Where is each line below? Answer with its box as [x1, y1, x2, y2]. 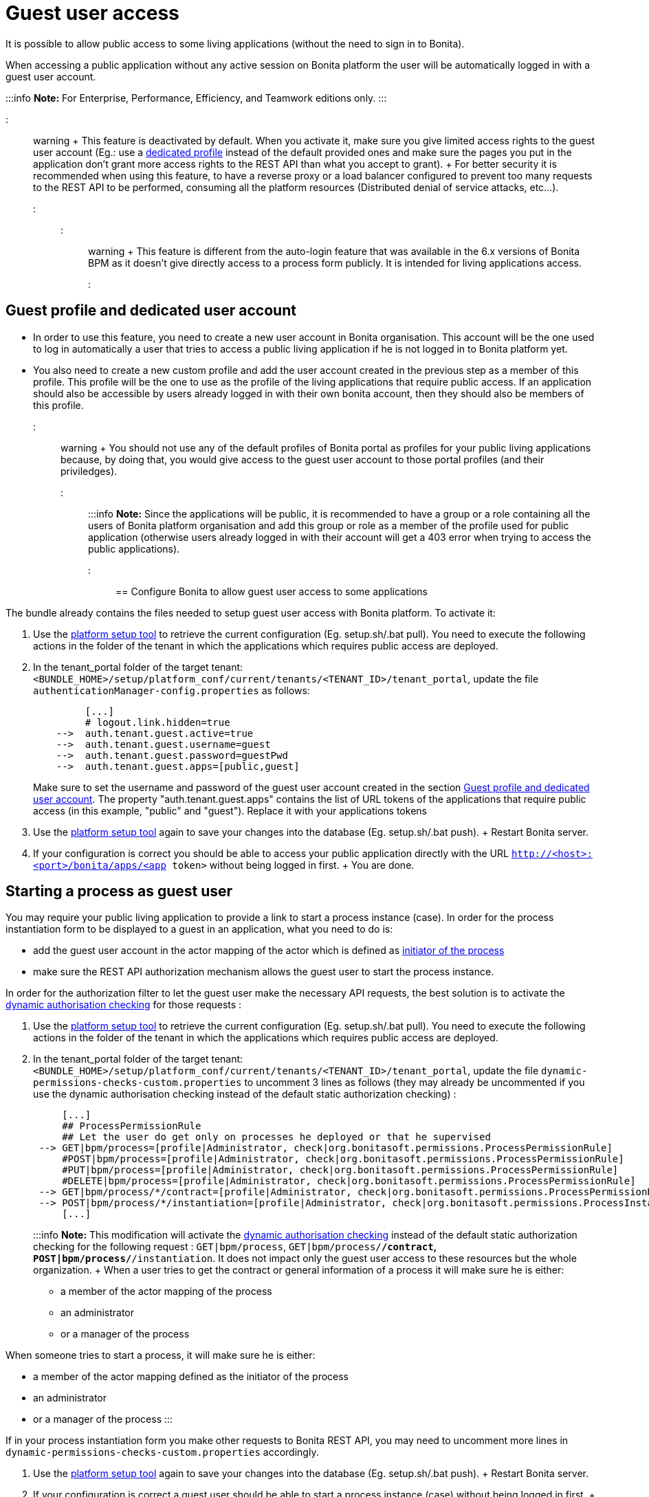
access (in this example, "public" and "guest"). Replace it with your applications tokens [33, 804, 427, 817]
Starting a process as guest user [5, 883, 233, 900]
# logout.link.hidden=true [85, 716, 230, 728]
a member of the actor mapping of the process [60, 1285, 272, 1298]
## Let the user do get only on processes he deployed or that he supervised [62, 1131, 491, 1143]
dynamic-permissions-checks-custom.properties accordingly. [5, 1446, 319, 1459]
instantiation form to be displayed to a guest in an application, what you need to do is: [5, 923, 393, 935]
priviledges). [60, 465, 118, 477]
